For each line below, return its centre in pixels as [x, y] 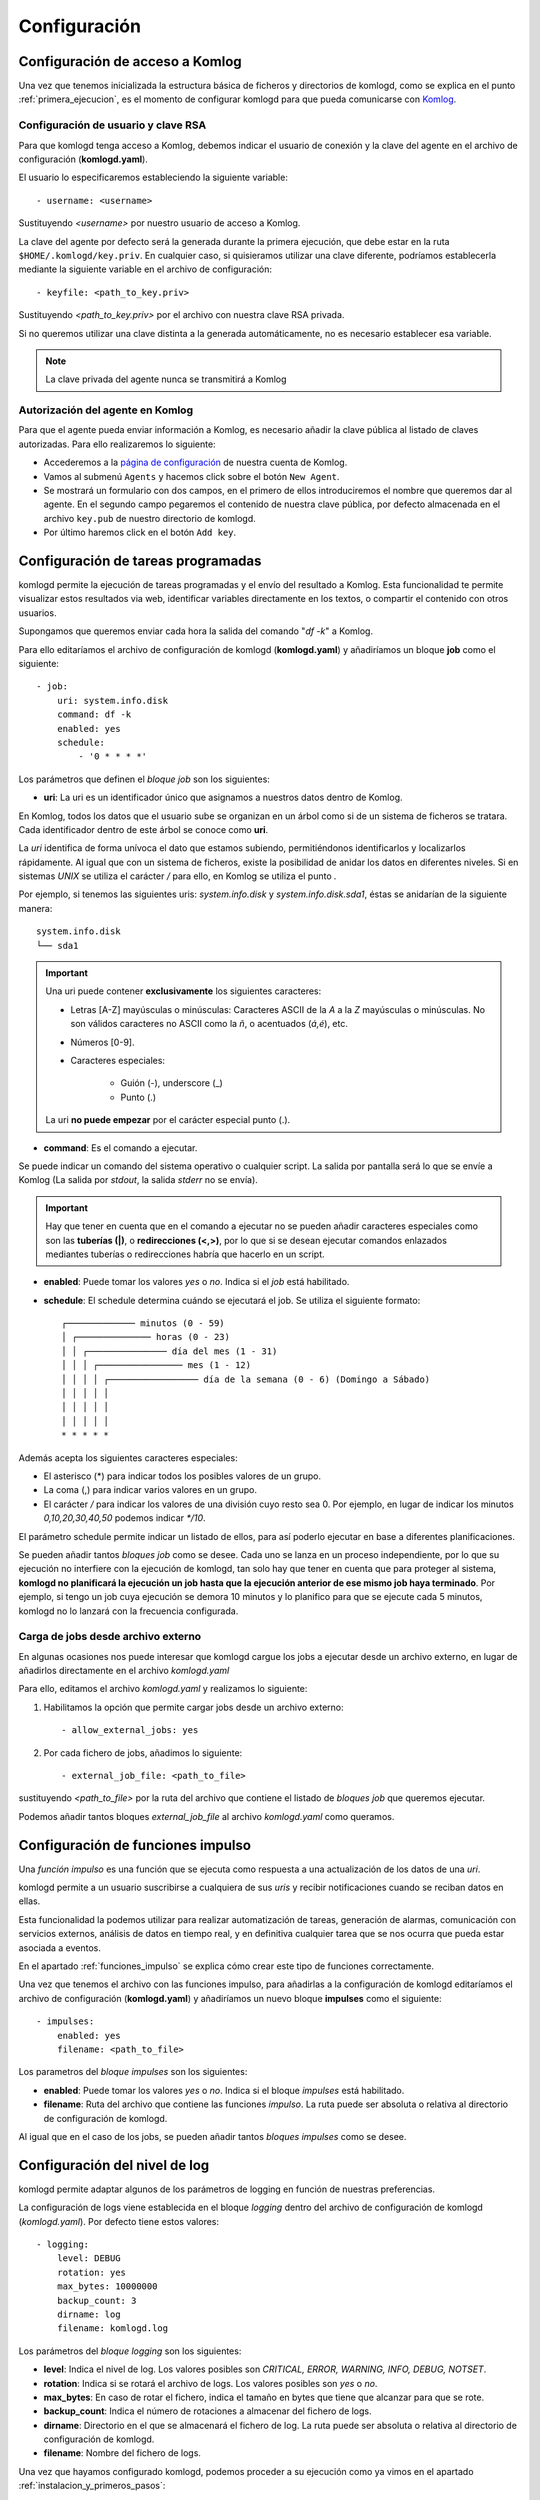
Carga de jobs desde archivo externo [110, 1637]
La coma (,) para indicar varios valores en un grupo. [150, 1490]
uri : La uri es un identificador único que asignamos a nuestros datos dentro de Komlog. [223, 797]
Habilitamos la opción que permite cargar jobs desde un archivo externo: [193, 1707]
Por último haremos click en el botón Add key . [140, 532]
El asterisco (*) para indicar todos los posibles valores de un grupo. [182, 1476]
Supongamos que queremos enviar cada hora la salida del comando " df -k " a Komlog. [196, 631]
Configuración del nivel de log [114, 2165]
